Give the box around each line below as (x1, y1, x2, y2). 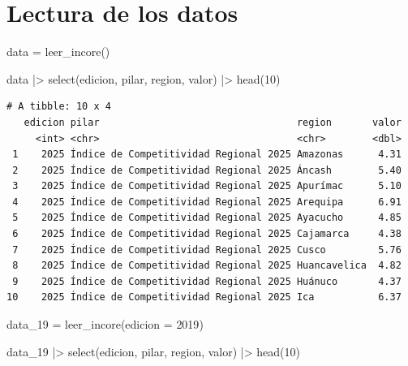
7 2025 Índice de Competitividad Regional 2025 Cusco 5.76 (12, 243, 402, 256)
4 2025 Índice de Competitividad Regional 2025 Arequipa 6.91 (12, 196, 402, 208)
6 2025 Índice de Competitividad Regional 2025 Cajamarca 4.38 (12, 228, 402, 240)
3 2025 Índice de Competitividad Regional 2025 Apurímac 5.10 (12, 180, 402, 192)
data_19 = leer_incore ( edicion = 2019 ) (6, 316, 204, 333)
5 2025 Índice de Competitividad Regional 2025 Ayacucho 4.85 (12, 212, 402, 224)
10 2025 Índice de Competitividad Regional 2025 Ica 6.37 (6, 291, 402, 304)
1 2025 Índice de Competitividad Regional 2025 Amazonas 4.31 (12, 149, 402, 161)
